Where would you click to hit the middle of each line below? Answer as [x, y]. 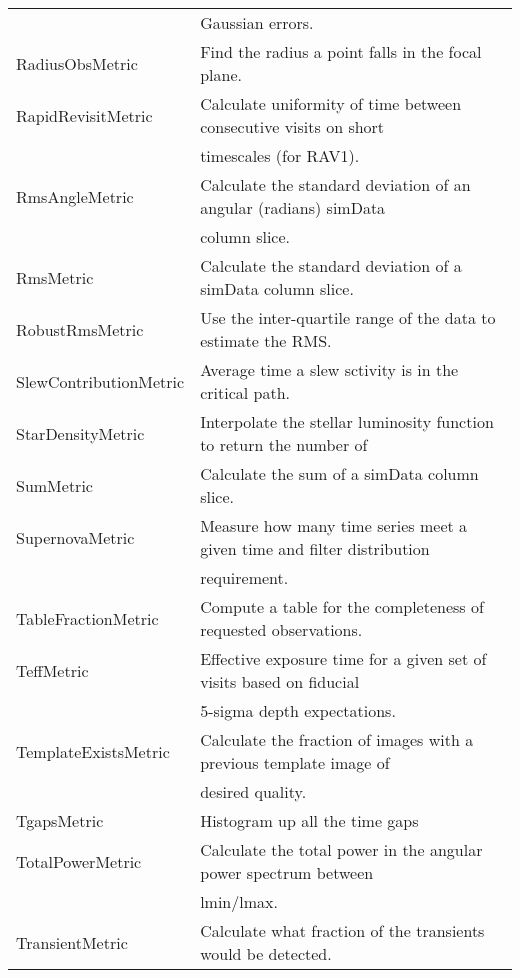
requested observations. [281, 629]
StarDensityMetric [80, 433]
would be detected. [266, 953]
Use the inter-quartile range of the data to [348, 317]
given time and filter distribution [315, 548]
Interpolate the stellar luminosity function [347, 421]
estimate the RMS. [266, 340]
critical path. [245, 392]
